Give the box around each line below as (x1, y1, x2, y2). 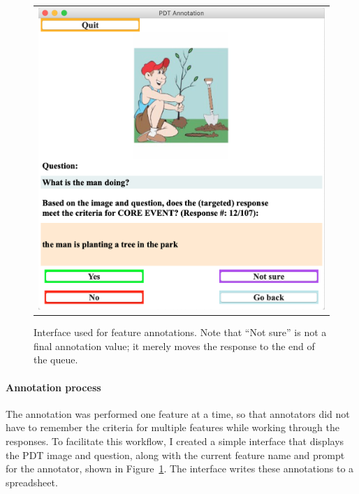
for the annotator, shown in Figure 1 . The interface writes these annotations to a (6, 461, 354, 476)
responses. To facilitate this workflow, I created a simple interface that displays (6, 433, 344, 448)
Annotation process (6, 379, 101, 394)
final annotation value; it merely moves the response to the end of (34, 338, 315, 353)
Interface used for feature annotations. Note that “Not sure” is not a (34, 325, 327, 340)
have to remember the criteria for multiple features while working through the (6, 420, 339, 435)
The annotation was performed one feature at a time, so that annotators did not (6, 406, 350, 421)
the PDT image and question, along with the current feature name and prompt (6, 447, 345, 462)
